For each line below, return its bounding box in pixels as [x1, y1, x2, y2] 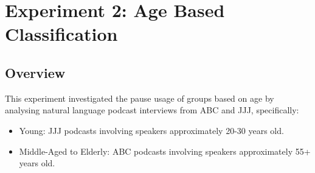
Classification [5, 21, 118, 46]
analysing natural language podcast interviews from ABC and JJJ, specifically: [5, 104, 299, 116]
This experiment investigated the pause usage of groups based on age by [5, 91, 274, 104]
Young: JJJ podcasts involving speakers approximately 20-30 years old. [19, 124, 284, 136]
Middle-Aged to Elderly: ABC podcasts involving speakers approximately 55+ [19, 144, 311, 157]
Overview [5, 63, 66, 82]
